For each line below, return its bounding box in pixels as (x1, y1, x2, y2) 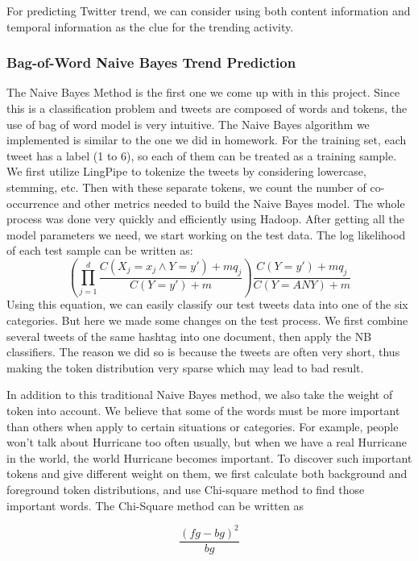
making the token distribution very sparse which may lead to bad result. (6, 359, 364, 376)
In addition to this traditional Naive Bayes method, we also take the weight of (6, 386, 393, 403)
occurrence (6, 194, 60, 211)
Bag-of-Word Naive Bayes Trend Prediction (6, 52, 296, 73)
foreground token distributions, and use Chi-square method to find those (6, 481, 365, 497)
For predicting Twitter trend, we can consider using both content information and (6, 2, 411, 19)
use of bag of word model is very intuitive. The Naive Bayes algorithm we (6, 115, 370, 132)
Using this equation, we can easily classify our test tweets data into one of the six (6, 296, 408, 313)
